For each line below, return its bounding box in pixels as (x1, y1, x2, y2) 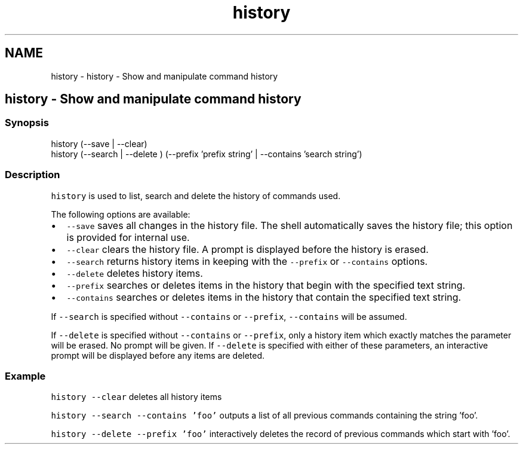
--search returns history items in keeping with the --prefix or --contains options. (66, 255, 428, 267)
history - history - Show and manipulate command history (51, 71, 278, 81)
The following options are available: (51, 209, 190, 219)
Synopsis (5, 117, 49, 129)
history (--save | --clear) (51, 138, 147, 149)
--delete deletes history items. (66, 267, 203, 279)
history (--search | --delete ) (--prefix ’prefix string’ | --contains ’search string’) (51, 148, 362, 159)
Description (5, 169, 60, 181)
